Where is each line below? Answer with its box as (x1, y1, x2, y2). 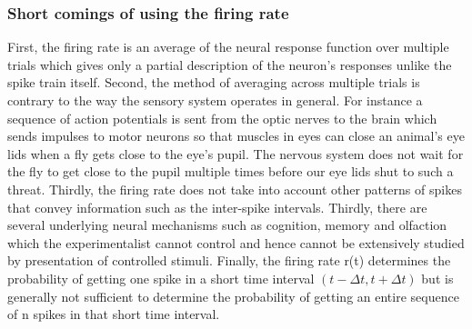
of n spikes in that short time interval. (7, 304, 220, 324)
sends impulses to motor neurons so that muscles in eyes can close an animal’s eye (7, 126, 465, 145)
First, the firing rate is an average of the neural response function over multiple (7, 37, 449, 56)
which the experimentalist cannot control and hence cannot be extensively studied (7, 233, 465, 252)
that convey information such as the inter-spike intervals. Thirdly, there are (7, 197, 427, 216)
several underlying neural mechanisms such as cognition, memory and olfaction (7, 215, 447, 234)
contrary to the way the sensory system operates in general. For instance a (7, 91, 423, 109)
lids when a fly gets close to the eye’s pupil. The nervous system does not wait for (7, 144, 464, 163)
